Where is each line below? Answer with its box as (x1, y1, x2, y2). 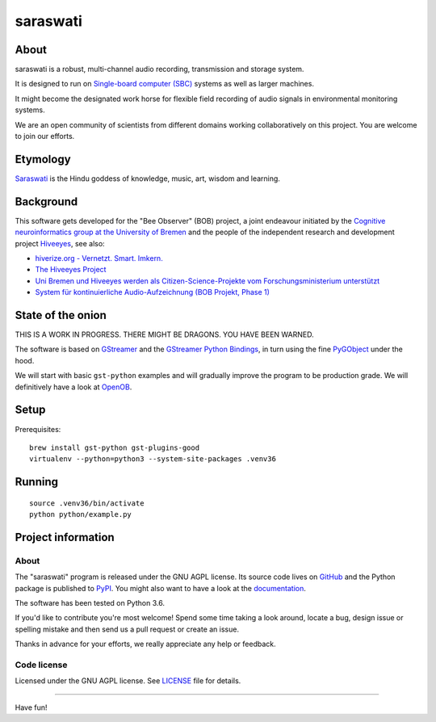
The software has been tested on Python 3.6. (15, 598, 166, 608)
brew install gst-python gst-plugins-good (29, 443, 200, 452)
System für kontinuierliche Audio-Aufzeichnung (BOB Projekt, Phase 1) (35, 288, 270, 297)
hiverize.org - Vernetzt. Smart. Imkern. (35, 254, 163, 262)
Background (15, 195, 78, 208)
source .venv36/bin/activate (29, 498, 145, 508)
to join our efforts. (15, 132, 75, 141)
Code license (15, 659, 68, 670)
